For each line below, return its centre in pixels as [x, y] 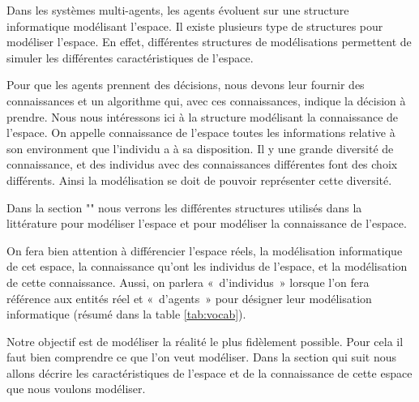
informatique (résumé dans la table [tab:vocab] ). [126, 314]
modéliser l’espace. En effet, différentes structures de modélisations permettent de [209, 42]
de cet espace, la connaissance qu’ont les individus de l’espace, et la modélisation [207, 266]
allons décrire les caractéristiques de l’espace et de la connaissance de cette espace [209, 372]
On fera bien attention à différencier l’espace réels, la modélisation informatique [205, 250]
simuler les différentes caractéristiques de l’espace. [130, 57]
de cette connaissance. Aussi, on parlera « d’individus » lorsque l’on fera [188, 282]
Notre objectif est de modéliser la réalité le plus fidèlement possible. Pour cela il [205, 341]
